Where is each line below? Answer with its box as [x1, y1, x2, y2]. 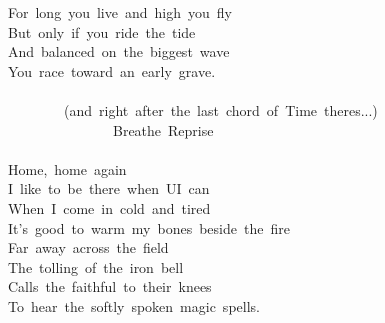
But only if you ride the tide [8, 21, 196, 42]
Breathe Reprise [112, 119, 214, 140]
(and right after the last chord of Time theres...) [63, 99, 378, 120]
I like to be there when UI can [8, 178, 210, 199]
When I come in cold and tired [8, 197, 211, 218]
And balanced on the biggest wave [8, 41, 230, 62]
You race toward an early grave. [8, 60, 216, 81]
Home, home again [8, 158, 127, 179]
